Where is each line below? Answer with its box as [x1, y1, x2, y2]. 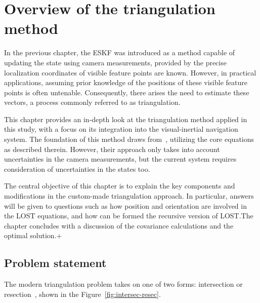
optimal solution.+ [4, 230, 62, 241]
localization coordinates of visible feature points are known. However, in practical [4, 67, 256, 78]
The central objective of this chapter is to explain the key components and [4, 180, 235, 191]
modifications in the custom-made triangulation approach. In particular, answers [4, 191, 254, 201]
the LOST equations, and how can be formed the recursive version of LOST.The [4, 210, 253, 221]
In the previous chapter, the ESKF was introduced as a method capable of [4, 47, 235, 58]
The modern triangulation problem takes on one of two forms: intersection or [4, 279, 243, 289]
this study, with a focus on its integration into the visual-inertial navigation [4, 124, 238, 134]
